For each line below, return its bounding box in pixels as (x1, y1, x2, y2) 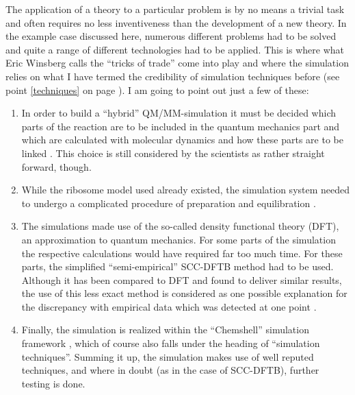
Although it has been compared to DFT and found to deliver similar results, (21, 272, 342, 287)
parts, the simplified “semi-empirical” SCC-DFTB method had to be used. (21, 259, 334, 274)
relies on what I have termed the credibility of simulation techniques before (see (5, 69, 340, 83)
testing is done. (21, 376, 86, 390)
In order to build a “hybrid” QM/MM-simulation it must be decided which (21, 106, 336, 120)
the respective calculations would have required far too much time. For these (21, 246, 343, 260)
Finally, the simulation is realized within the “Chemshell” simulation (21, 322, 309, 337)
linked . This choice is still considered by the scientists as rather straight (21, 145, 325, 160)
